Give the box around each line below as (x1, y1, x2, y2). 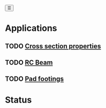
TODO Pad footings (5, 75, 64, 83)
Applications (5, 23, 57, 34)
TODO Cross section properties (5, 42, 101, 50)
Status (5, 94, 32, 105)
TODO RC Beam (5, 58, 53, 66)
